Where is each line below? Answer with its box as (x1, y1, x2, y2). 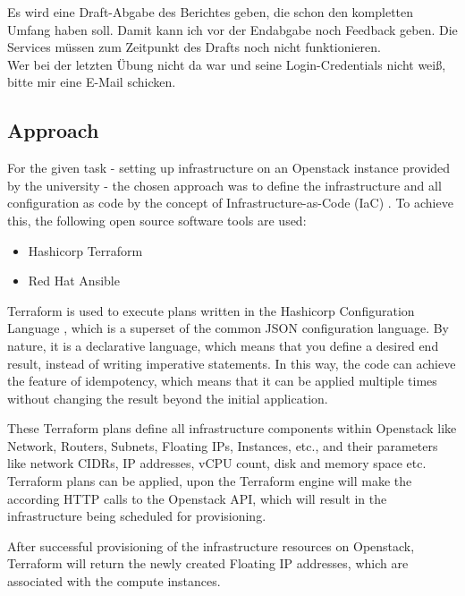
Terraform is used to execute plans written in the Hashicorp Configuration (7, 301, 415, 319)
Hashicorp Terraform (28, 241, 143, 260)
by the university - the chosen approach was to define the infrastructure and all (7, 175, 442, 194)
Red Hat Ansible (28, 271, 120, 290)
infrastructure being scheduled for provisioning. (7, 507, 266, 525)
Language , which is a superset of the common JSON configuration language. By (7, 319, 450, 337)
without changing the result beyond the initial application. (7, 388, 328, 407)
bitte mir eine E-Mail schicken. (7, 72, 176, 91)
